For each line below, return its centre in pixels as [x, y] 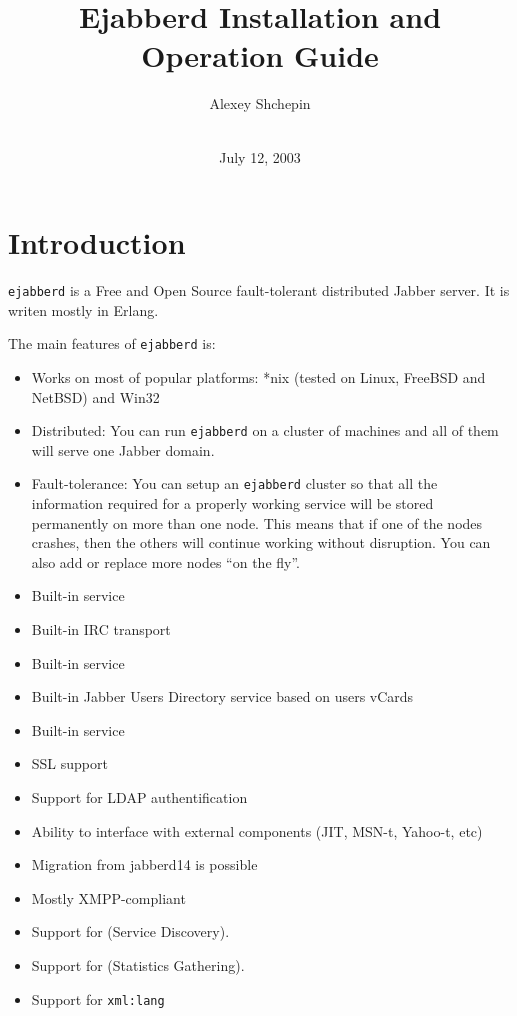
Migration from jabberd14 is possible [144, 864]
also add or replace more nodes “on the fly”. [165, 561]
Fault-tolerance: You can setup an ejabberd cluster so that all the [234, 483]
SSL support [69, 763]
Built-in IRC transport [101, 629]
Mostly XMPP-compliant [108, 897]
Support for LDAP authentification [139, 796]
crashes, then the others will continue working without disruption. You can [261, 542]
